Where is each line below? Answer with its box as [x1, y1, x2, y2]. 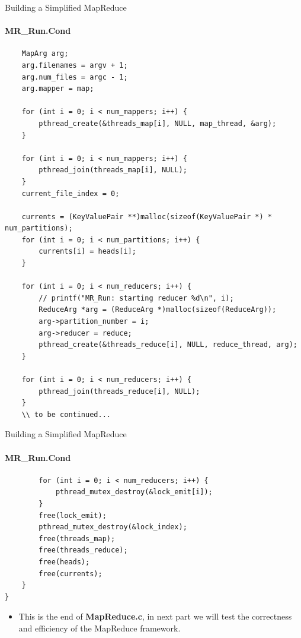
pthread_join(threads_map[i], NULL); [39, 166, 187, 175]
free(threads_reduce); [39, 546, 128, 555]
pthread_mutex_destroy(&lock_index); [39, 523, 187, 532]
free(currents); [39, 569, 103, 578]
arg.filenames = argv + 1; [21, 61, 128, 70]
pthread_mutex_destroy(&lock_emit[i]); [55, 488, 213, 497]
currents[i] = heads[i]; [39, 247, 136, 256]
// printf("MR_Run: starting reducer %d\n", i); [39, 293, 234, 302]
